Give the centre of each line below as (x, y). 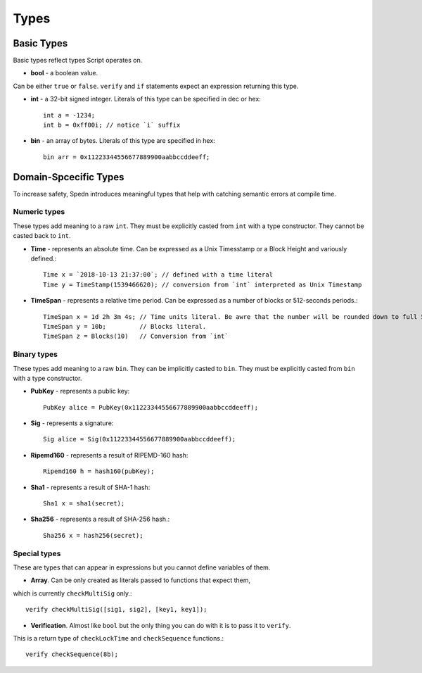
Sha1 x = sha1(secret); (84, 504)
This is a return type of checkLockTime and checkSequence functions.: (119, 638)
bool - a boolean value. (64, 73)
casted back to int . (42, 236)
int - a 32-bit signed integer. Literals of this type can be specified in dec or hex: (146, 99)
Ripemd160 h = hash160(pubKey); (99, 471)
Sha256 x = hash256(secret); (93, 535)
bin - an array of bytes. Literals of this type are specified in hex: (123, 141)
